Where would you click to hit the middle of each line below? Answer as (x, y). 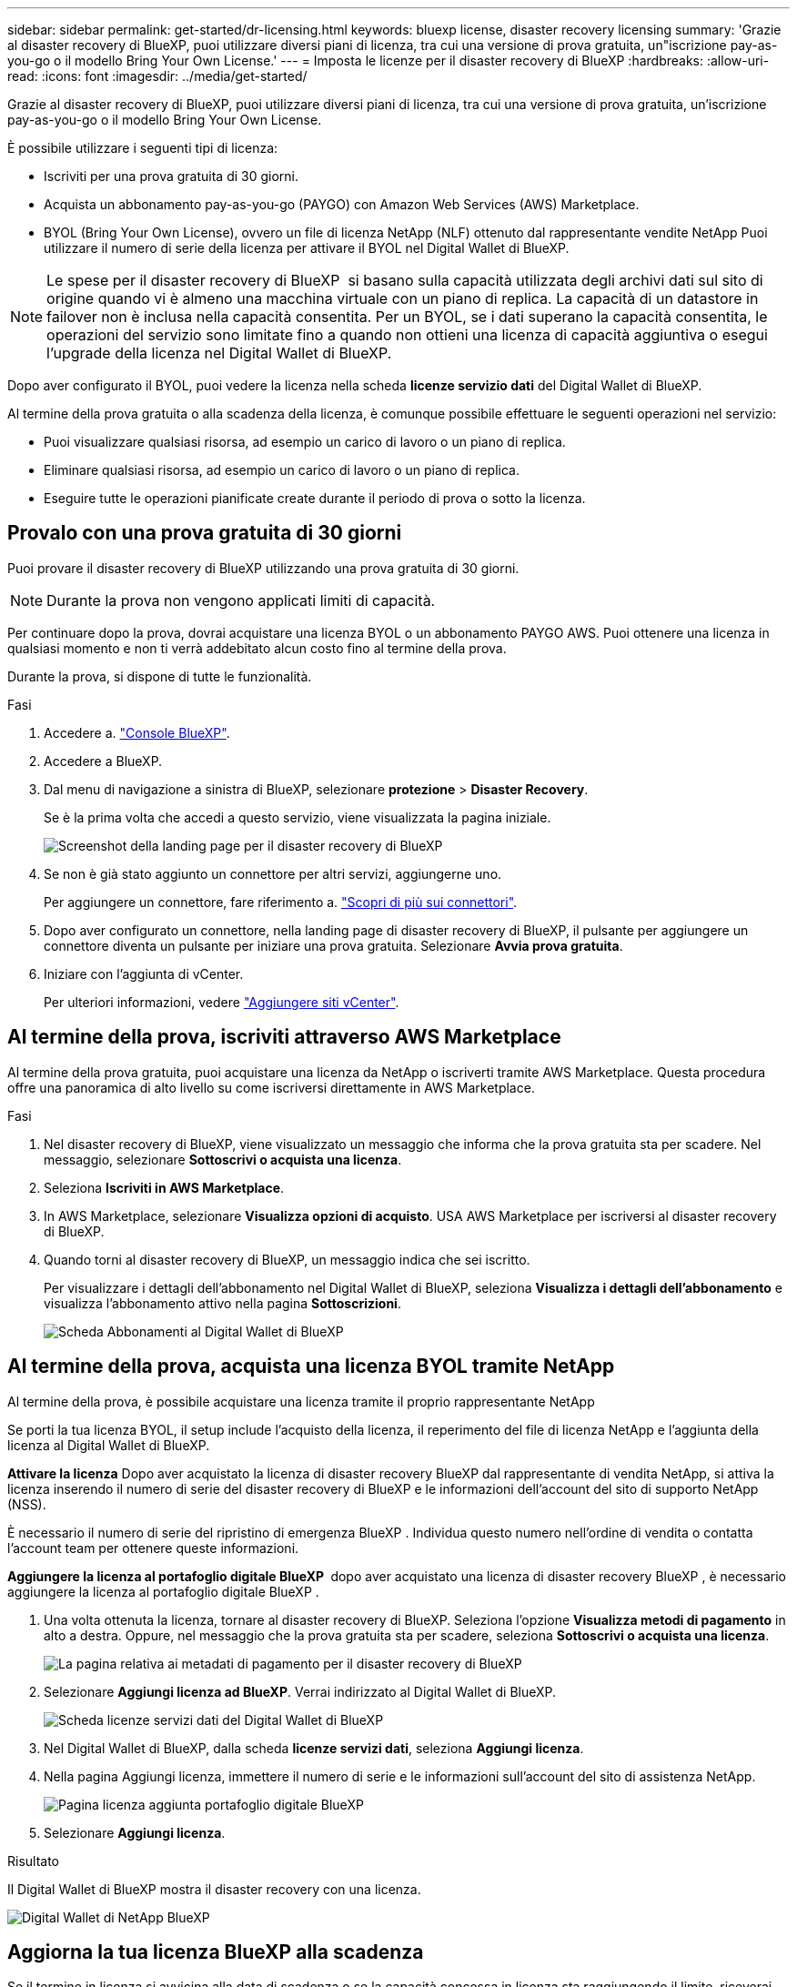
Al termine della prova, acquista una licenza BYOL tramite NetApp (311, 1367)
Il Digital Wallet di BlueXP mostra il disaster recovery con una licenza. (214, 1889)
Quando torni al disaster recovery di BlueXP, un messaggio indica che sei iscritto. (287, 1259)
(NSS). (27, 1504)
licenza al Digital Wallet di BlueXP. (109, 1445)
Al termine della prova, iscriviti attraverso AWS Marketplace (284, 1037)
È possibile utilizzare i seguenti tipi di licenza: (143, 148)
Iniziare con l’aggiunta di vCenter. (144, 973)
